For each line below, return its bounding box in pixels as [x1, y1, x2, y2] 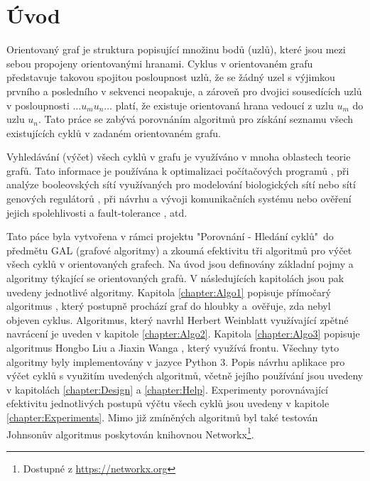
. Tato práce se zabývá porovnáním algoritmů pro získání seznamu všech [38, 112, 354, 126]
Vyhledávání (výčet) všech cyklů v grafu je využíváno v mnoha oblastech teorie [6, 149, 351, 164]
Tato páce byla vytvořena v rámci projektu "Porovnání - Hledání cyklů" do [6, 229, 334, 244]
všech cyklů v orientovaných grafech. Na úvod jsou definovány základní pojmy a [6, 256, 354, 271]
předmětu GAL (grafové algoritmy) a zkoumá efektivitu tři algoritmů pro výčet [6, 242, 352, 257]
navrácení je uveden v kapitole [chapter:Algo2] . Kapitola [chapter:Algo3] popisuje [6, 326, 360, 341]
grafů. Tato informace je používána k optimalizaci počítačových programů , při [6, 163, 349, 178]
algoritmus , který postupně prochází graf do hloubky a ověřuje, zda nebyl [6, 298, 331, 313]
